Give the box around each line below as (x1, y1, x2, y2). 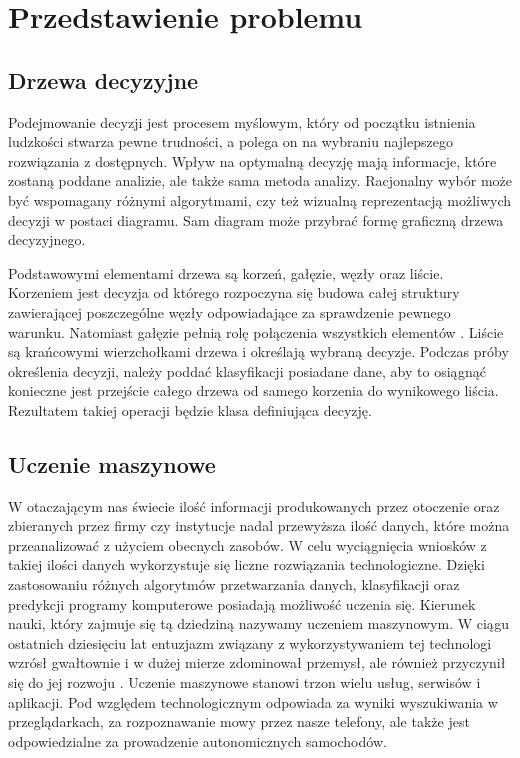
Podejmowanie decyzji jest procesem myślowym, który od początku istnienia (8, 111, 476, 132)
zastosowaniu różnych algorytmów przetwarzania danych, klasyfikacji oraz (8, 574, 460, 595)
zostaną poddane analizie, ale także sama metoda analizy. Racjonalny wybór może (8, 170, 512, 191)
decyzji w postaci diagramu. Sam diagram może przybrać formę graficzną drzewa (8, 209, 504, 230)
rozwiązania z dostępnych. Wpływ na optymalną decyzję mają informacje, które (8, 150, 497, 171)
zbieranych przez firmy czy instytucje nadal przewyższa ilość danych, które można (8, 515, 510, 536)
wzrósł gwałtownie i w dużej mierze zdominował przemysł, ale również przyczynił (8, 652, 506, 673)
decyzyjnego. (8, 229, 86, 250)
